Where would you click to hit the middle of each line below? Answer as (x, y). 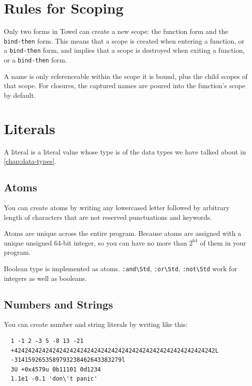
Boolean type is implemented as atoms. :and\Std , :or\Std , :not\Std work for (121, 268)
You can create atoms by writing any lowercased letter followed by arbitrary (117, 207)
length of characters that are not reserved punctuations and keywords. (108, 217)
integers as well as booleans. (45, 278)
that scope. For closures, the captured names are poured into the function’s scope (125, 85)
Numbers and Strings (59, 304)
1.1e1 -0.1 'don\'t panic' (54, 379)
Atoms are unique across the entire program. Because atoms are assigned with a (123, 233)
